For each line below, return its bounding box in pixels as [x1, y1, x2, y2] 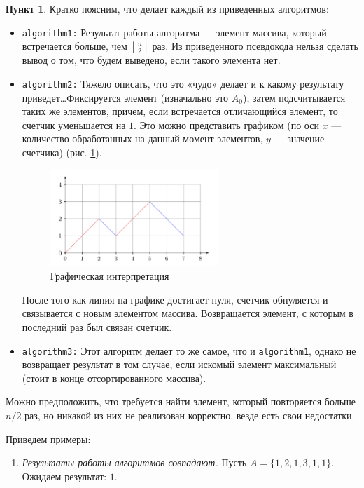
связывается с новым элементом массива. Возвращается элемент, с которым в [22, 306, 353, 320]
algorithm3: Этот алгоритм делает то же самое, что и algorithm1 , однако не [22, 343, 356, 358]
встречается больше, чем [22, 39, 127, 53]
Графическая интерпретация [50, 269, 169, 283]
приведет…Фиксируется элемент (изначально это [22, 90, 229, 104]
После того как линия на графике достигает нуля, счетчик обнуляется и [22, 292, 328, 306]
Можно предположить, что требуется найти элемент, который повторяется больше [6, 394, 356, 409]
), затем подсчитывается [242, 90, 346, 104]
